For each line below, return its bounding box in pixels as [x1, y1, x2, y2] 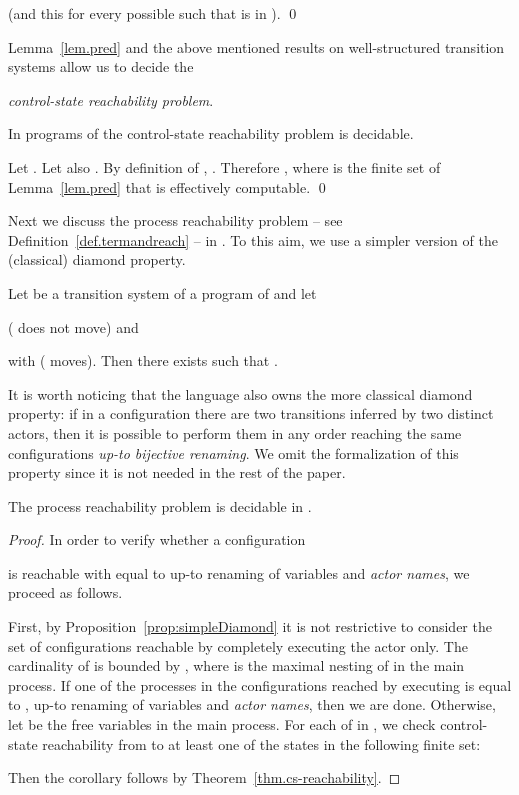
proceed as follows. [8, 582, 123, 603]
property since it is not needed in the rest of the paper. [8, 462, 346, 483]
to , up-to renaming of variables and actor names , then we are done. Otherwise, [8, 694, 496, 715]
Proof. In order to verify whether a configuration [8, 529, 306, 550]
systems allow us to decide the [8, 56, 194, 77]
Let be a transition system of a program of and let [8, 282, 317, 303]
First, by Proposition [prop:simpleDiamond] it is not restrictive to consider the [8, 616, 492, 637]
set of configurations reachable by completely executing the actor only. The [8, 635, 468, 656]
